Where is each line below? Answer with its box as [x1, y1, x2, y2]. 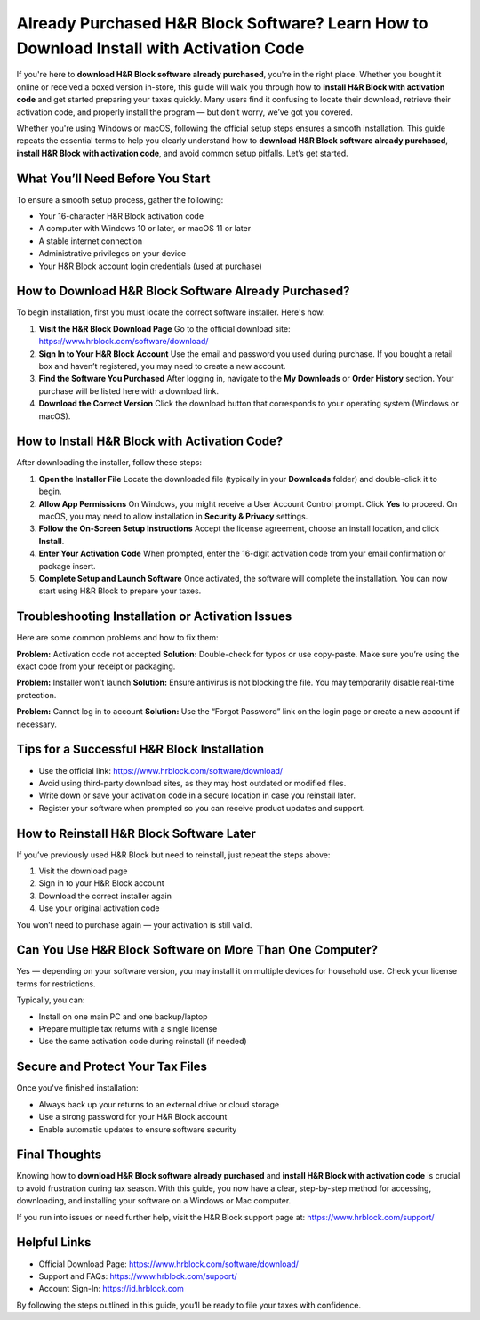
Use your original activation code [38, 903, 160, 914]
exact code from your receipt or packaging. [16, 661, 176, 672]
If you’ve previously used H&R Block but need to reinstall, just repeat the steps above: [16, 849, 331, 860]
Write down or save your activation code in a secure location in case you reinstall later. [38, 790, 356, 801]
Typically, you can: [16, 994, 85, 1005]
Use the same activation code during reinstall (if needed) [38, 1036, 248, 1047]
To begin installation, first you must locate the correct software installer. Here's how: [16, 307, 325, 318]
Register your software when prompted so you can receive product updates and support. [38, 802, 365, 813]
